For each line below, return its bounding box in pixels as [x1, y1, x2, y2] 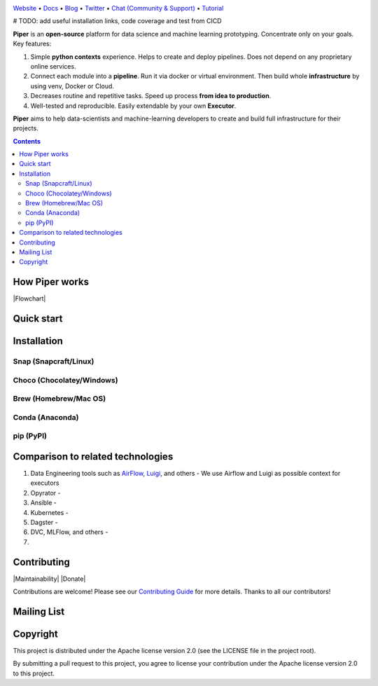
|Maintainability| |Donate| [13, 575, 86, 583]
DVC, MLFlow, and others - [30, 528, 108, 536]
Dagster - [30, 518, 59, 526]
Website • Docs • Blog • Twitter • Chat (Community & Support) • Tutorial [13, 4, 224, 12]
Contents [13, 137, 41, 145]
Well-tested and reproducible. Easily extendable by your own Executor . [30, 102, 237, 110]
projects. [13, 124, 38, 132]
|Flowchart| [13, 294, 46, 303]
